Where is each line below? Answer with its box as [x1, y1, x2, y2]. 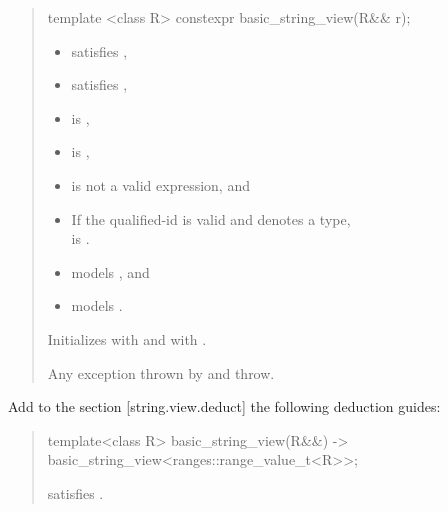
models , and [71, 261, 150, 282]
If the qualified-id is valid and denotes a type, [71, 208, 351, 229]
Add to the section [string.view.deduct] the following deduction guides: [8, 396, 441, 417]
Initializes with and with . [47, 328, 207, 349]
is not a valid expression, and [71, 174, 250, 195]
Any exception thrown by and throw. [47, 362, 275, 383]
